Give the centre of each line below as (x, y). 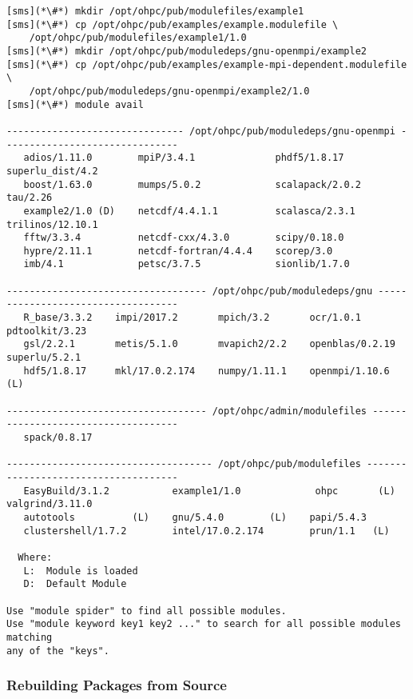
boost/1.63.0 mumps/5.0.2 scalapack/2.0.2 (192, 184)
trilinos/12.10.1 (52, 224)
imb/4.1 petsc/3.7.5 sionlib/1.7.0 (187, 264)
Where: (35, 557)
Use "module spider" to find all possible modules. (147, 611)
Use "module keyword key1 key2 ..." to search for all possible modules (204, 624)
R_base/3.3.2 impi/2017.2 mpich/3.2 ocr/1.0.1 (192, 318)
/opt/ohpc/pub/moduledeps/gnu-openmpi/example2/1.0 (169, 91)
